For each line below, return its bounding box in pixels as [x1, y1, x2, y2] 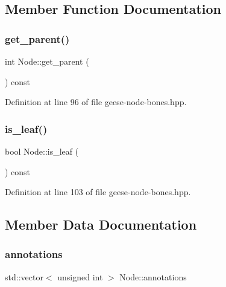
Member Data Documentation [5, 215, 197, 234]
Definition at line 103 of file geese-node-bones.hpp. [5, 185, 191, 198]
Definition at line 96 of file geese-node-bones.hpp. [5, 95, 187, 108]
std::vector [5, 270, 43, 283]
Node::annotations [119, 270, 187, 283]
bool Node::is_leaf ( [5, 145, 79, 157]
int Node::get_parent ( [5, 55, 89, 67]
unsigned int [57, 270, 103, 283]
